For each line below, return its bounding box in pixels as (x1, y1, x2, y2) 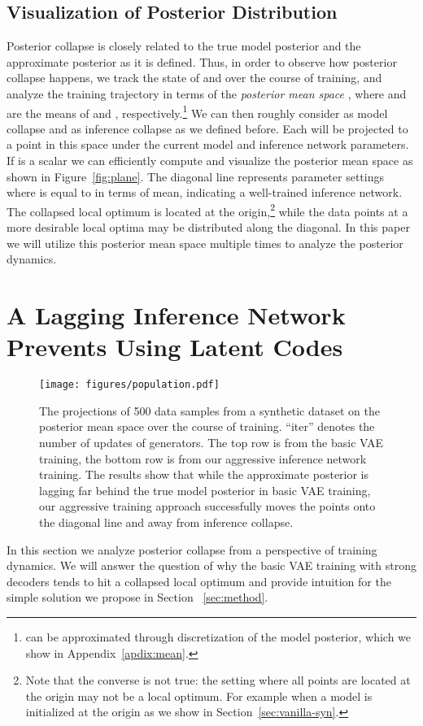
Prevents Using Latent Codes (7, 330, 343, 363)
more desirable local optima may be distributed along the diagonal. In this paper (7, 219, 410, 236)
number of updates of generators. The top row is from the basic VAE (39, 433, 384, 450)
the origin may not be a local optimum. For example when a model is (25, 687, 373, 704)
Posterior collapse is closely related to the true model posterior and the (7, 37, 361, 54)
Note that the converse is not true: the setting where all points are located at (25, 672, 411, 689)
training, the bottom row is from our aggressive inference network (39, 450, 367, 467)
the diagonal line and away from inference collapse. (39, 513, 294, 530)
